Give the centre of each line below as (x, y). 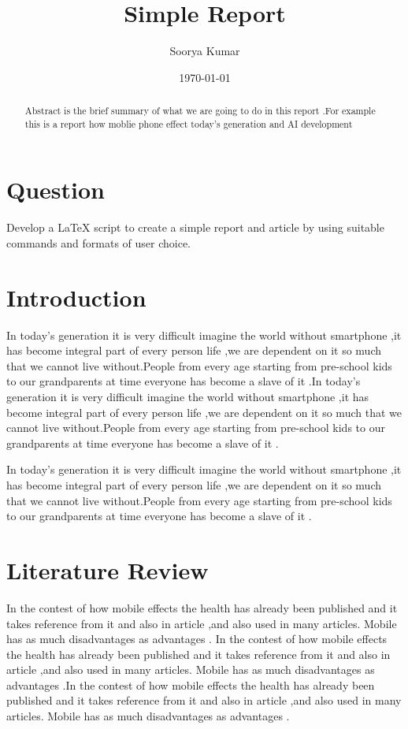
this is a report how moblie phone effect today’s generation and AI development (189, 123)
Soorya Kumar (205, 51)
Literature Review (108, 569)
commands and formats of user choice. (99, 242)
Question (56, 190)
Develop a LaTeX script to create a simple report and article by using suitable (195, 227)
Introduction (76, 297)
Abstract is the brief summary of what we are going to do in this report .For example (200, 111)
